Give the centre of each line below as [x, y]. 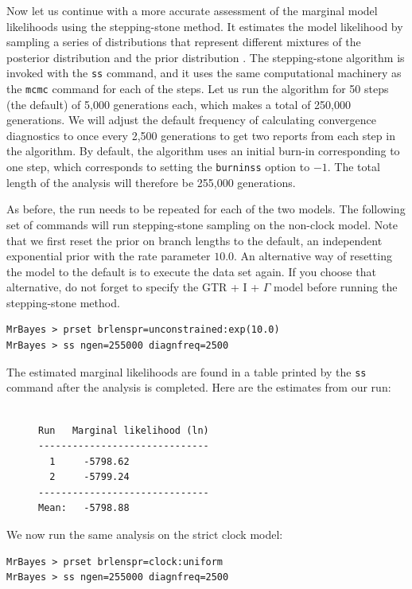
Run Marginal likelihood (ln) [124, 430]
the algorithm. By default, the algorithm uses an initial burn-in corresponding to [203, 151]
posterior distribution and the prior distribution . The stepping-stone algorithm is [206, 57]
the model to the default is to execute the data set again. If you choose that [191, 271]
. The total [354, 167]
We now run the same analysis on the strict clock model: [145, 534]
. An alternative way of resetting [313, 256]
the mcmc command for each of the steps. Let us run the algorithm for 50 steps [198, 89]
